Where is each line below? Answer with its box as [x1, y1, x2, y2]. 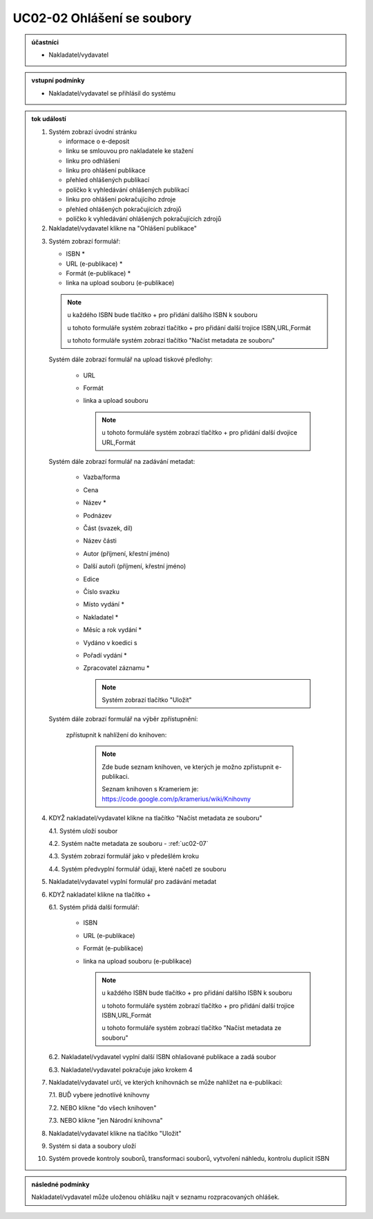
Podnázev [83, 511, 112, 519]
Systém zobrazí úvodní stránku [48, 127, 137, 136]
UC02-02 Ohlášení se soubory [12, 10, 192, 26]
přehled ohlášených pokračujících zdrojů [66, 205, 182, 213]
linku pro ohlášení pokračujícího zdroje [66, 195, 176, 204]
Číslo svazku [83, 587, 120, 595]
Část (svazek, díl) [83, 524, 133, 532]
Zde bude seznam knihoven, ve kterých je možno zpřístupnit [102, 762, 274, 771]
